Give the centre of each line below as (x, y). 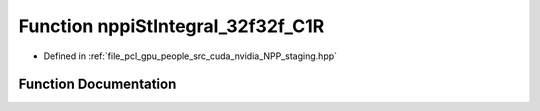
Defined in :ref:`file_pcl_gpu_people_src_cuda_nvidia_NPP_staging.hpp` (190, 56)
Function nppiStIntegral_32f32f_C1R (171, 26)
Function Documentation (97, 84)
